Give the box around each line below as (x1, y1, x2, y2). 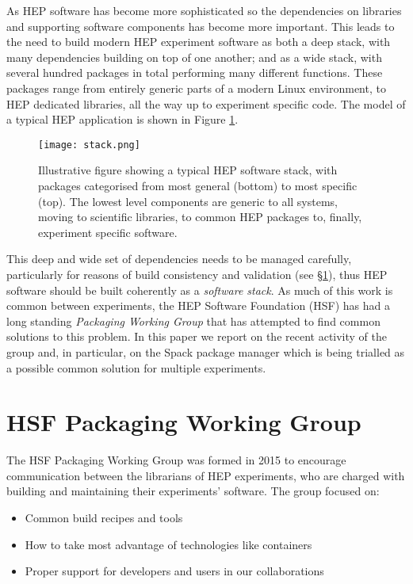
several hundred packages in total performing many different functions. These (6, 64, 383, 81)
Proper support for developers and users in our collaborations (25, 563, 324, 579)
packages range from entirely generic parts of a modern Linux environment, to (6, 79, 386, 96)
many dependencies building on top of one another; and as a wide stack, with (6, 48, 382, 65)
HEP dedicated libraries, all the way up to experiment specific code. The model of (6, 95, 406, 112)
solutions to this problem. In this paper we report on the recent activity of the (6, 328, 388, 345)
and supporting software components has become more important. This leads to (6, 17, 395, 34)
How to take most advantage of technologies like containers (25, 536, 312, 552)
